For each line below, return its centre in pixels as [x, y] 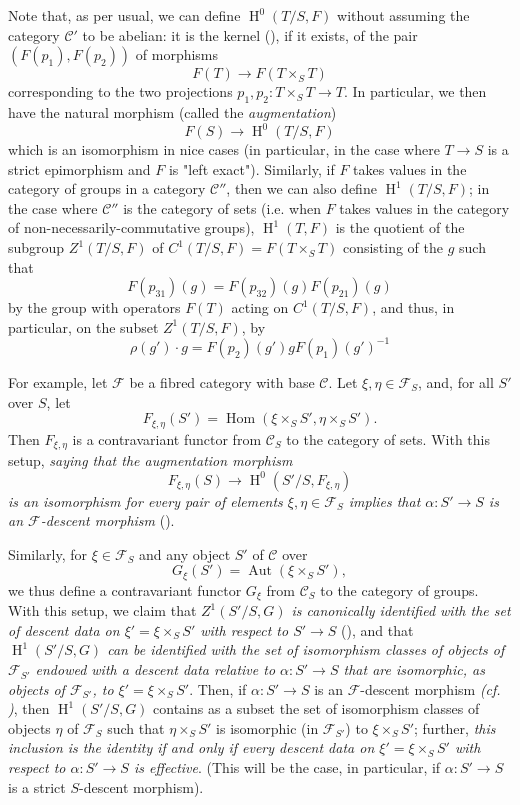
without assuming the [403, 15]
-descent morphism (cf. [430, 688]
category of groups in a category [107, 188]
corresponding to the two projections [120, 91]
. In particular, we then [415, 91]
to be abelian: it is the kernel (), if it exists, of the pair [250, 34]
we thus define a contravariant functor [125, 589]
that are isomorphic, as [414, 669]
